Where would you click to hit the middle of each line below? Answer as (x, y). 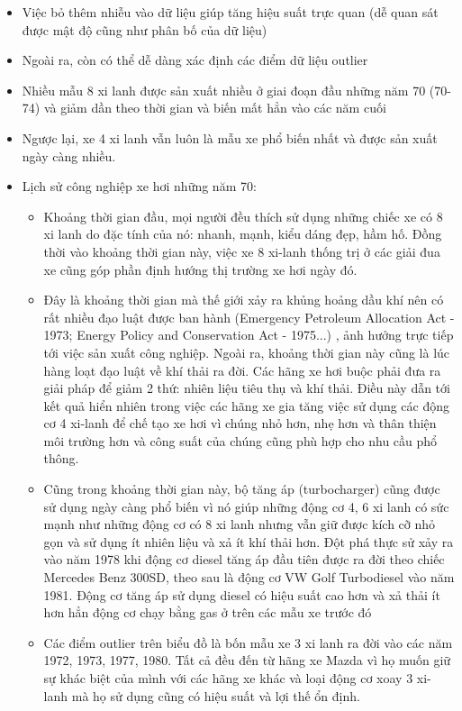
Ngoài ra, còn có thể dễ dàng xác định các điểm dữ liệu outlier (195, 60)
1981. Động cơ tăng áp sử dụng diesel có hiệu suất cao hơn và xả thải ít (242, 594)
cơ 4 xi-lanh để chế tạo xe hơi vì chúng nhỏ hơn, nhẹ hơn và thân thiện (240, 423)
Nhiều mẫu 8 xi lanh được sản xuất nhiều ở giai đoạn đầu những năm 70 (224, 90)
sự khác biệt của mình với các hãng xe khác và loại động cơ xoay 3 (228, 678)
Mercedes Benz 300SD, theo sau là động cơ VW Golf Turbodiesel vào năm (249, 577)
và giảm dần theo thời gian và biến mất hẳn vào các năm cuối (215, 108)
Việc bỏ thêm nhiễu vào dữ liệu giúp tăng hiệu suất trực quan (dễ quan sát (230, 12)
